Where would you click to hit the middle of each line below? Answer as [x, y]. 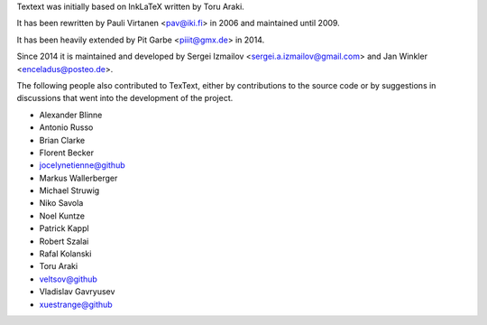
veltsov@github [69, 279]
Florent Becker [67, 153]
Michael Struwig [69, 190]
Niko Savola [61, 203]
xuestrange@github [76, 304]
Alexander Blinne [71, 115]
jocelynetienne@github [82, 165]
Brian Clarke [62, 140]
